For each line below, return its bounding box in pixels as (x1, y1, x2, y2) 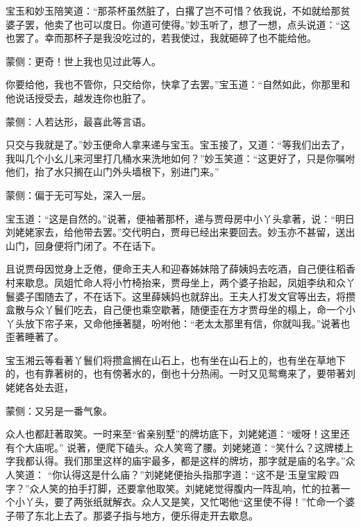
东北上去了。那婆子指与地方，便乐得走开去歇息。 (34, 508, 258, 522)
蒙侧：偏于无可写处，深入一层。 (6, 187, 151, 202)
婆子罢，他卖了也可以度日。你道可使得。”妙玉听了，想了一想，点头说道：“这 (6, 17, 351, 31)
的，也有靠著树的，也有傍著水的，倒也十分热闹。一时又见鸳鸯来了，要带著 (6, 366, 346, 381)
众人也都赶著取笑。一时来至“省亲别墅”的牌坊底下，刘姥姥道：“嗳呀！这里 (6, 426, 340, 441)
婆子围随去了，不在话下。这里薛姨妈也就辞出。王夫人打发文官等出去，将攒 (15, 288, 355, 303)
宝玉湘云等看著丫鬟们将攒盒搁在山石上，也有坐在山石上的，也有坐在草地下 (6, 352, 346, 367)
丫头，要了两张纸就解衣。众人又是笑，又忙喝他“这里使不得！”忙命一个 (24, 494, 346, 509)
